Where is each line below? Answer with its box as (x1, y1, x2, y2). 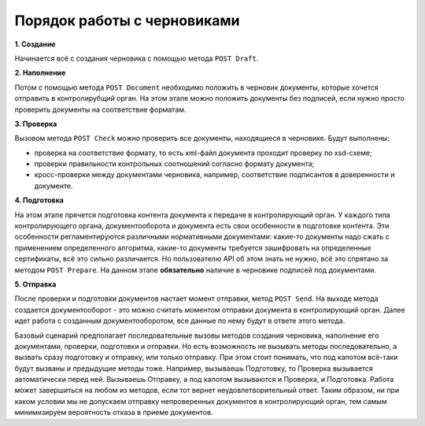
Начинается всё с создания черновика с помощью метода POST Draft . (14, 54, 259, 63)
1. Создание (14, 39, 56, 49)
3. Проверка (14, 119, 57, 128)
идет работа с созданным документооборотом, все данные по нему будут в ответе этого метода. (14, 316, 346, 326)
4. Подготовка (14, 195, 65, 205)
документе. (34, 181, 73, 191)
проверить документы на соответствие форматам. (14, 105, 187, 114)
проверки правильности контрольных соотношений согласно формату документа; (34, 159, 315, 169)
